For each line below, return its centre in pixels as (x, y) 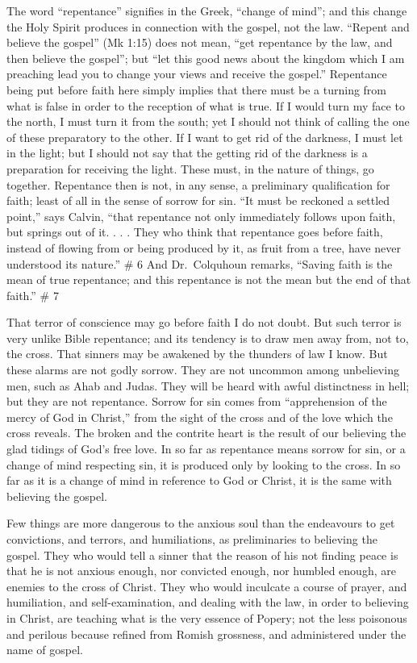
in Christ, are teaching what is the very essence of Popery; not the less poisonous (207, 617)
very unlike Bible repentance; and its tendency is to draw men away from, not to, (208, 338)
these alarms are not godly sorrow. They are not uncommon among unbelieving (203, 370)
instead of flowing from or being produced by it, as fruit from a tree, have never (204, 247)
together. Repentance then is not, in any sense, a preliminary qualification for (198, 184)
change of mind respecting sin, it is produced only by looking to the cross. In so (204, 464)
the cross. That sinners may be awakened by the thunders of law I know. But (197, 354)
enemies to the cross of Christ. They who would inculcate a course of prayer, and (207, 586)
